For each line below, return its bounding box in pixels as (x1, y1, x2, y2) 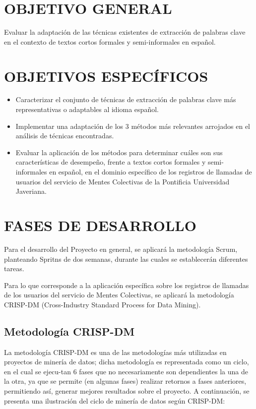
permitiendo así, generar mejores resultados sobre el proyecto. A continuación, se (4, 386, 250, 396)
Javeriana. (15, 186, 47, 196)
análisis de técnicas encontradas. (15, 130, 114, 141)
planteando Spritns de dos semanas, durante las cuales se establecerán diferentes (4, 253, 248, 264)
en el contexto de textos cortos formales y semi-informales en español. (4, 36, 216, 47)
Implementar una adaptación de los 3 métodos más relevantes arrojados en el (15, 120, 251, 131)
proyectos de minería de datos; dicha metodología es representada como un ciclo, (4, 356, 249, 367)
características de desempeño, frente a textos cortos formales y (15, 157, 206, 167)
